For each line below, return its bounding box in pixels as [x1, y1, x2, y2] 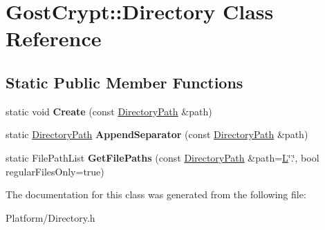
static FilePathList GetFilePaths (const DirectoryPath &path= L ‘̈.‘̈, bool [6, 150, 319, 164]
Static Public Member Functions [6, 71, 243, 93]
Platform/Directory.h [6, 210, 95, 224]
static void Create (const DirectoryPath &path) [6, 104, 212, 118]
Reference [6, 24, 102, 52]
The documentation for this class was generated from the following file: [6, 187, 306, 202]
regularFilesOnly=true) [6, 164, 104, 178]
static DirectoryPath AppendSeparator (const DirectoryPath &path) [6, 127, 308, 142]
